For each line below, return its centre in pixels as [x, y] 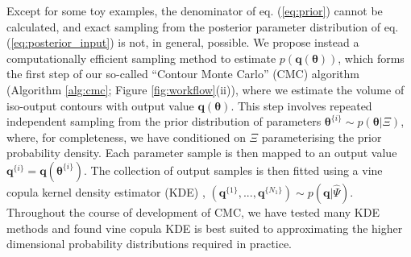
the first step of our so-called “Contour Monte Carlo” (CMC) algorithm [183, 74]
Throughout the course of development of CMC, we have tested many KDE [193, 211]
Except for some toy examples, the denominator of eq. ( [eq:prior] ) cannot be [195, 10]
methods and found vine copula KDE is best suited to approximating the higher [205, 228]
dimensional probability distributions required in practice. [149, 244]
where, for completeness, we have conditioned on [126, 137]
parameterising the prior [322, 137]
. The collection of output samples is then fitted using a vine [233, 170]
